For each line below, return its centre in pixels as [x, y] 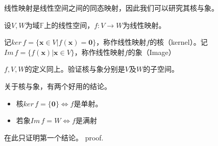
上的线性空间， [69, 25]
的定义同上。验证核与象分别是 [75, 69]
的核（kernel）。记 [179, 42]
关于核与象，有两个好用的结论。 [58, 86]
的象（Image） [152, 52]
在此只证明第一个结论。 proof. [54, 137]
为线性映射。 [144, 25]
